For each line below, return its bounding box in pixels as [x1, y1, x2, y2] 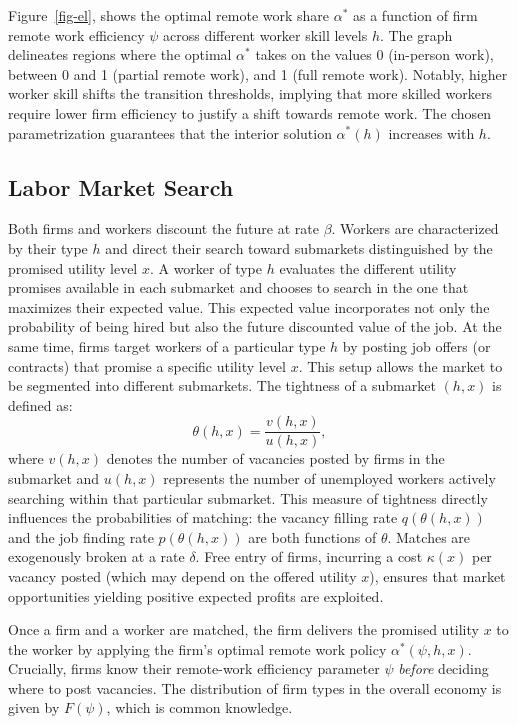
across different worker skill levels [163, 24, 368, 45]
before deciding [398, 658, 489, 679]
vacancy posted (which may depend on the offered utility [8, 565, 357, 586]
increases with [388, 122, 475, 143]
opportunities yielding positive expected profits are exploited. [8, 585, 384, 606]
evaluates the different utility [279, 257, 457, 278]
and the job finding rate [8, 526, 154, 547]
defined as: [8, 394, 73, 415]
